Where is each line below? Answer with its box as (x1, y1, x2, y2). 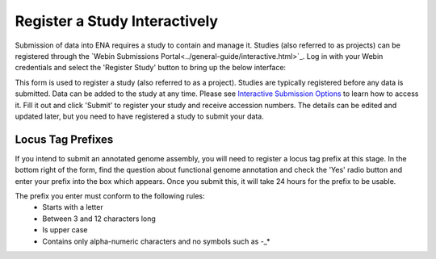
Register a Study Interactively (15, 12, 218, 30)
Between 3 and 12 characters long (42, 214, 157, 223)
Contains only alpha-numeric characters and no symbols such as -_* (42, 236, 270, 246)
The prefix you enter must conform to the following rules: (15, 190, 205, 201)
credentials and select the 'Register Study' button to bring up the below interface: (15, 63, 287, 73)
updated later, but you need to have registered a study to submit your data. (15, 111, 264, 121)
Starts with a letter (42, 203, 104, 212)
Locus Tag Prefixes (15, 132, 114, 146)
